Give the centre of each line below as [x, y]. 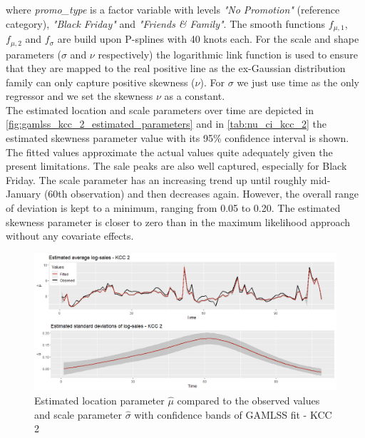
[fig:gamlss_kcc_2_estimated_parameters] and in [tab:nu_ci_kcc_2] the [166, 124]
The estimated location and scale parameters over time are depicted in [160, 109]
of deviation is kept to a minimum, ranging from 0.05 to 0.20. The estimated [173, 208]
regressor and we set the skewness [79, 96]
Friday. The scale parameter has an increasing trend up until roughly [156, 179]
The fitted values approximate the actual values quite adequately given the [169, 152]
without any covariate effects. [70, 236]
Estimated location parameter [99, 400]
